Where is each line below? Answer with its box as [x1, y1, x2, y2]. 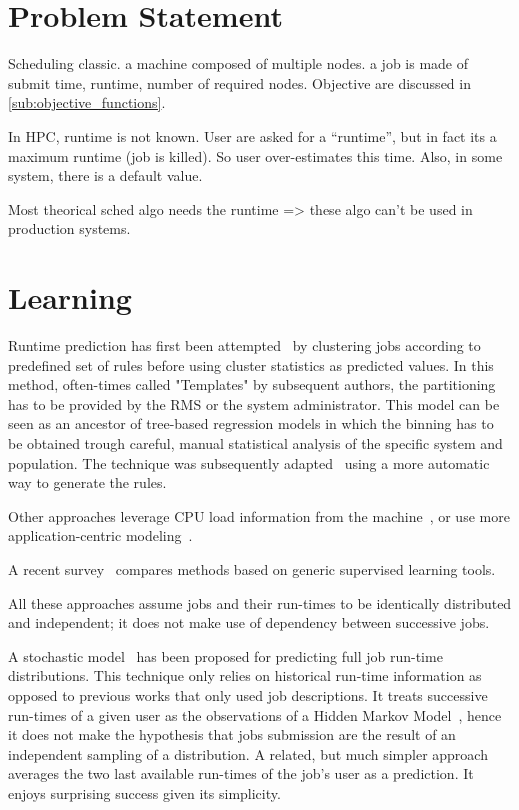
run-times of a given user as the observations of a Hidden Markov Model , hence [8, 704, 502, 725]
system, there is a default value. [8, 165, 203, 186]
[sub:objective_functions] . [8, 92, 166, 113]
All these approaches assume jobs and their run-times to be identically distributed [8, 592, 512, 613]
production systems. [8, 218, 131, 239]
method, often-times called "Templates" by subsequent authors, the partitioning [8, 374, 496, 395]
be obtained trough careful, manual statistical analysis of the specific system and [8, 432, 503, 453]
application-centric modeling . [8, 525, 193, 546]
